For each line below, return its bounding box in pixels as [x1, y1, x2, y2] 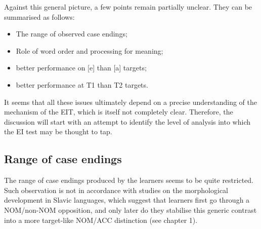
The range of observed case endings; [16, 28, 127, 39]
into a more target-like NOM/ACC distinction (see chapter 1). [4, 214, 198, 225]
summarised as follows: [4, 11, 75, 22]
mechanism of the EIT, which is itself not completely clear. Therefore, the [4, 106, 233, 117]
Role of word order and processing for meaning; [16, 45, 163, 56]
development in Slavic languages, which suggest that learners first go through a [4, 195, 250, 205]
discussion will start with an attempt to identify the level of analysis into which [4, 116, 251, 127]
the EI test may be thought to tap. [4, 126, 112, 137]
